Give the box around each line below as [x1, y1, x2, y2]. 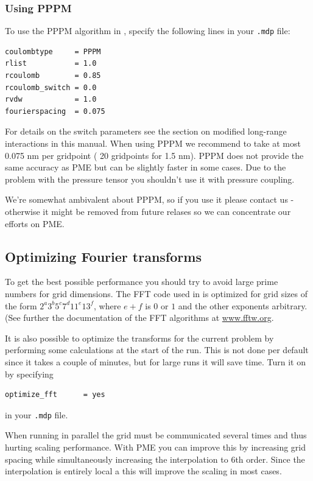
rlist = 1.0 [5, 59, 97, 68]
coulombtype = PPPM [5, 47, 101, 56]
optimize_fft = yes [5, 390, 105, 399]
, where [94, 299, 121, 312]
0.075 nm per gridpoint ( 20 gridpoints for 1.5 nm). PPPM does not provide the [5, 149, 304, 161]
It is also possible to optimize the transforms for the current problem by [5, 331, 274, 344]
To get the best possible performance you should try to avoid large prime [5, 275, 278, 288]
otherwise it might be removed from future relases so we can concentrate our [5, 205, 291, 217]
